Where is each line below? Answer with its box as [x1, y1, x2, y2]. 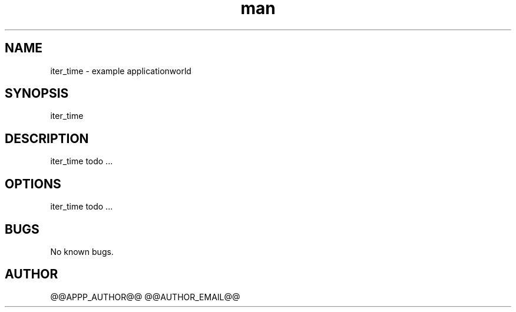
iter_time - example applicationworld [50, 65, 191, 76]
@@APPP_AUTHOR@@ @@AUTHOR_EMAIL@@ [50, 291, 240, 302]
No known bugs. [50, 246, 114, 257]
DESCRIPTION [5, 131, 89, 146]
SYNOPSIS [5, 86, 69, 101]
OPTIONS [5, 176, 61, 191]
